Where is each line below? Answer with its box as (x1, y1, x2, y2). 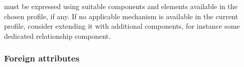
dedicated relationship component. (4, 30, 111, 41)
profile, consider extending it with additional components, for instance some (4, 21, 240, 31)
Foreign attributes (4, 52, 80, 64)
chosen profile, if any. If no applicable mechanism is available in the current (4, 11, 238, 21)
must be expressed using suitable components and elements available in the (4, 1, 238, 11)
